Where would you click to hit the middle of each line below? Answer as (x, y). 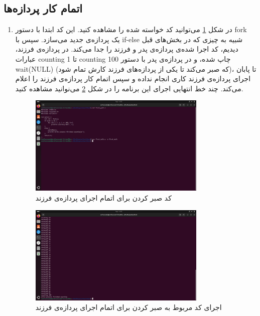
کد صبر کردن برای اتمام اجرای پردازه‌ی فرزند (103, 198)
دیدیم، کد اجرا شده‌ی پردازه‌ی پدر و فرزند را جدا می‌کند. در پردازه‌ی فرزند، (127, 49)
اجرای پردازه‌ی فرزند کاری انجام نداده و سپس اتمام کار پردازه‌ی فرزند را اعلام (133, 78)
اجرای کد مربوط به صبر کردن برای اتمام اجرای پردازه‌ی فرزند (128, 307)
